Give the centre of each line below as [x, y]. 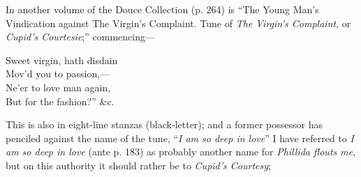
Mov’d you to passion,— [58, 74]
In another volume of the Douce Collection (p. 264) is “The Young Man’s [162, 9]
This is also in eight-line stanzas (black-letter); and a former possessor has [164, 124]
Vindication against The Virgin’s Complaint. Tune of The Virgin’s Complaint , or [178, 23]
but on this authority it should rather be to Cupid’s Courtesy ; [138, 165]
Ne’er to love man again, [58, 87]
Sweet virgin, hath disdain [62, 60]
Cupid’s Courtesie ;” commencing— [80, 37]
